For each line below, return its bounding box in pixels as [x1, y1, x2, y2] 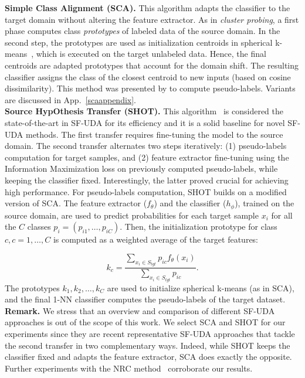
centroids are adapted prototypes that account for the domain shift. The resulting [5, 59, 299, 71]
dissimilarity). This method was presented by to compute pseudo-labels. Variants [5, 82, 296, 94]
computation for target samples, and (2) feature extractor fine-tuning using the [5, 151, 289, 163]
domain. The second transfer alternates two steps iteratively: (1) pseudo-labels [5, 139, 287, 152]
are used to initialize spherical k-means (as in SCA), [107, 281, 294, 294]
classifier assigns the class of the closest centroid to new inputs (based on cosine [5, 70, 291, 83]
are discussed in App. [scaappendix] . [5, 93, 137, 105]
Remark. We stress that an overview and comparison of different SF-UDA [5, 304, 275, 316]
